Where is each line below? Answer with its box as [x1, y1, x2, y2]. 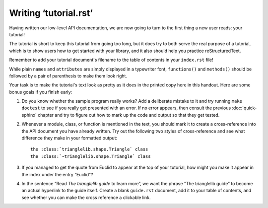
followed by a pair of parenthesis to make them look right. [9, 72, 128, 79]
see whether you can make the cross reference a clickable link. [21, 194, 151, 201]
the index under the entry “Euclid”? [21, 171, 93, 177]
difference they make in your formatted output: [21, 135, 118, 141]
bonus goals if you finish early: [9, 89, 72, 95]
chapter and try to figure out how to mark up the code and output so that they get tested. [38, 112, 220, 118]
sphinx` [21, 112, 37, 118]
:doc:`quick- [232, 105, 257, 111]
